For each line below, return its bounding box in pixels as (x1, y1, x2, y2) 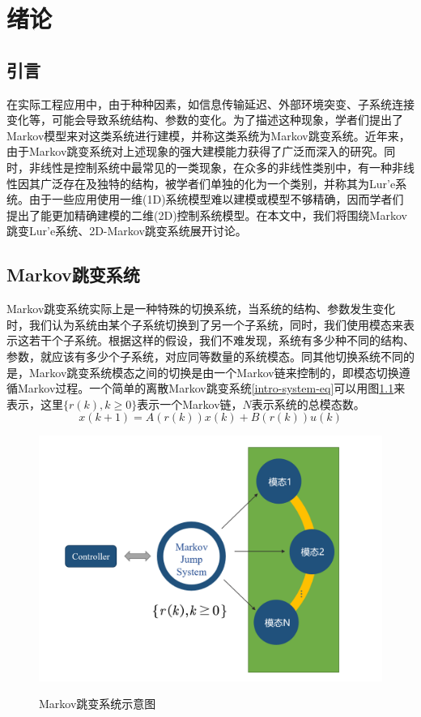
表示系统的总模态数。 (251, 395, 365, 412)
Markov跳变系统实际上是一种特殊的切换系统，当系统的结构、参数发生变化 (6, 300, 396, 317)
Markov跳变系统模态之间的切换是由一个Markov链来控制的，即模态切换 (28, 363, 399, 380)
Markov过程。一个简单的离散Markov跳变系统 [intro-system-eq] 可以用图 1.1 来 (17, 380, 406, 397)
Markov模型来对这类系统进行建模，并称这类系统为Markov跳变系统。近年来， (6, 127, 410, 144)
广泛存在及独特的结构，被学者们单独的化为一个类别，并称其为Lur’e (40, 174, 396, 191)
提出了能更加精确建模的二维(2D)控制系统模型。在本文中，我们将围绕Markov (6, 206, 407, 223)
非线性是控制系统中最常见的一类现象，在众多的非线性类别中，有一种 (28, 158, 392, 175)
